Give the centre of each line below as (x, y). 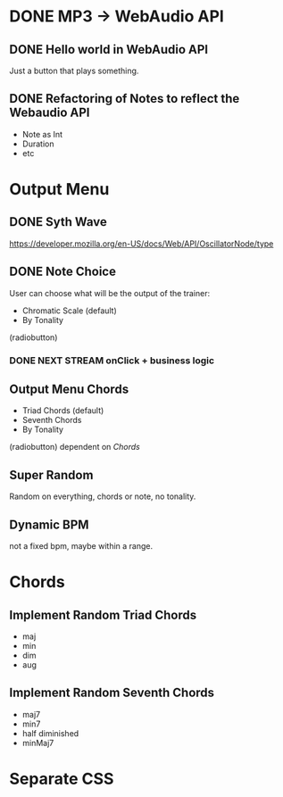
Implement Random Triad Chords (103, 614)
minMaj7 (38, 743)
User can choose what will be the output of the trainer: (110, 293)
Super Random (51, 475)
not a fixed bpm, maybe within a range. (81, 545)
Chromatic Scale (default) (70, 311)
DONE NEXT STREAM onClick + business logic (112, 361)
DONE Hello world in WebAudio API (108, 50)
